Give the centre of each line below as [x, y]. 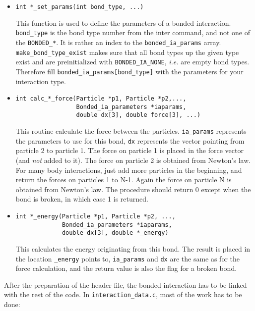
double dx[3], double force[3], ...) [138, 115]
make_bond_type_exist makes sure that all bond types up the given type [127, 52]
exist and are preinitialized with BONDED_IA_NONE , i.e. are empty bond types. [132, 62]
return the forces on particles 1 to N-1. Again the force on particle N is [124, 180]
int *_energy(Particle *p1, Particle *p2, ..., [96, 216]
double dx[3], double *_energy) [115, 233]
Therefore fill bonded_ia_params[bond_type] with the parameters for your [129, 71]
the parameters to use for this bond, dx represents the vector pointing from [130, 140]
